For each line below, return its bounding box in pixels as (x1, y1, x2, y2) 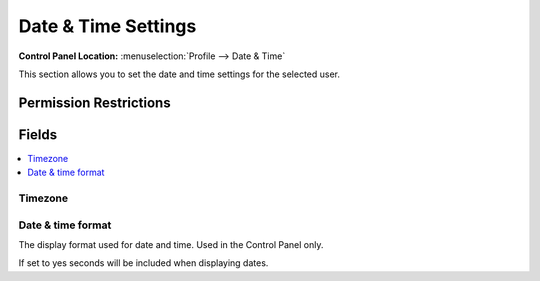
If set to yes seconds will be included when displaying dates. (18, 257, 269, 269)
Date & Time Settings (18, 15, 197, 37)
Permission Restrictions (18, 94, 171, 111)
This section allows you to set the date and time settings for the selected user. (18, 68, 340, 80)
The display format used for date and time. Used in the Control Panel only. (18, 238, 324, 250)
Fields (18, 126, 58, 143)
